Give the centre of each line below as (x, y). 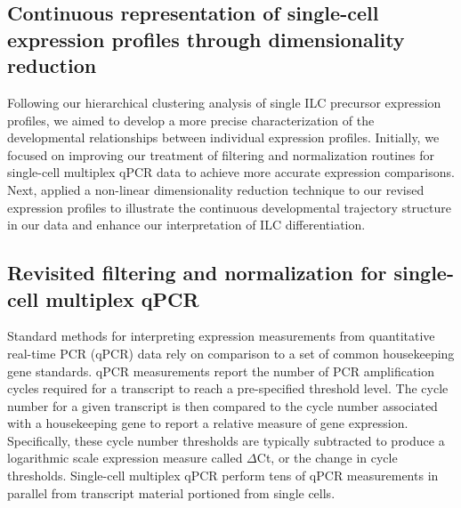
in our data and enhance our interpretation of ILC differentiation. (186, 225)
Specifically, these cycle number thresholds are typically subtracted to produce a (226, 440)
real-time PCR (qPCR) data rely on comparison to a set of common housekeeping (231, 353)
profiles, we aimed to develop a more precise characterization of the (191, 120)
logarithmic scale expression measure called (125, 458)
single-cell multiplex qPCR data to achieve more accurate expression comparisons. (231, 172)
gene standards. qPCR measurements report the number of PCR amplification (221, 371)
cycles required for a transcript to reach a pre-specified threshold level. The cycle (228, 388)
